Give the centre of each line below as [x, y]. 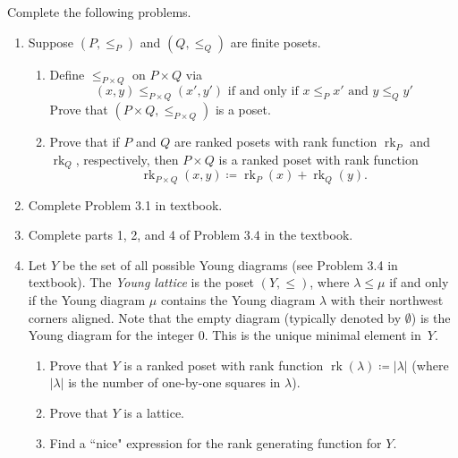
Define [67, 74]
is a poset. [243, 110]
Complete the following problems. [99, 12]
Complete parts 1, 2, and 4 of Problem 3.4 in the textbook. [191, 235]
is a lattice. [154, 413]
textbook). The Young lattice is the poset [141, 282]
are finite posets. [276, 42]
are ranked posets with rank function [276, 142]
